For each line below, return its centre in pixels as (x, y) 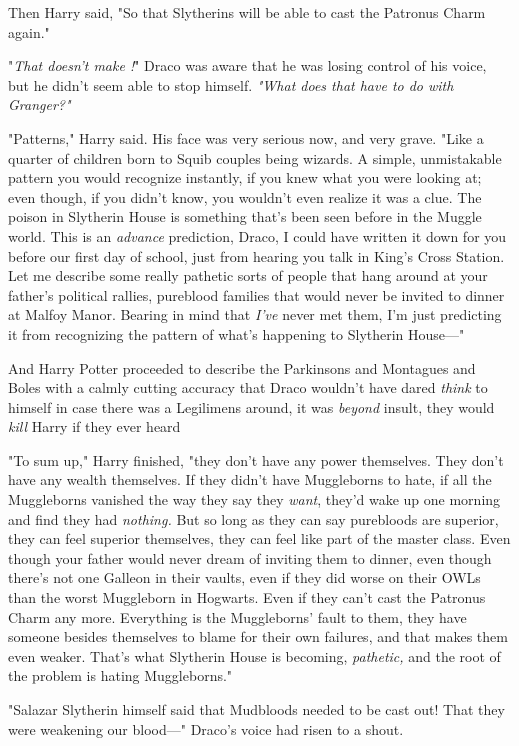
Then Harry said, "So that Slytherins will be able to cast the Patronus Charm (247, 12)
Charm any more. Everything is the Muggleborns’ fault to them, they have (237, 616)
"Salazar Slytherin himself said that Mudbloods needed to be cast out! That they (256, 709)
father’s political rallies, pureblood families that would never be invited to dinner (256, 294)
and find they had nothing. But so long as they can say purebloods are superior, (253, 518)
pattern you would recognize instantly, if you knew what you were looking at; (245, 177)
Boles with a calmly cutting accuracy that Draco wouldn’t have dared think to (248, 387)
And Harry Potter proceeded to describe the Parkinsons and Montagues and (242, 367)
